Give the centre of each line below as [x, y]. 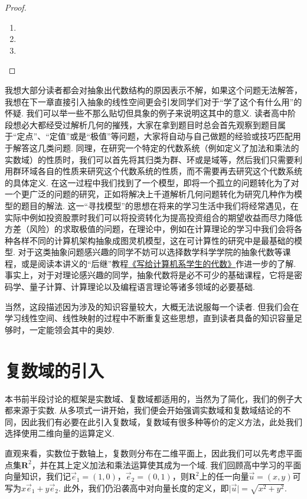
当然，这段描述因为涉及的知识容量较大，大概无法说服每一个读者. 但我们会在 [152, 306]
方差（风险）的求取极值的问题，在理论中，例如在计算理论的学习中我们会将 [149, 229]
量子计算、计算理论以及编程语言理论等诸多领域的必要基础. [142, 287]
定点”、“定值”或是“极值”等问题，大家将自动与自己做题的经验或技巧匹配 [155, 136]
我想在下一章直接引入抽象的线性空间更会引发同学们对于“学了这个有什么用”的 [153, 101]
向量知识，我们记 [38, 476]
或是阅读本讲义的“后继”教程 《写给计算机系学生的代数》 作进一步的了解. [159, 263]
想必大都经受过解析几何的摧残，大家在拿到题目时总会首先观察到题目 [145, 124]
